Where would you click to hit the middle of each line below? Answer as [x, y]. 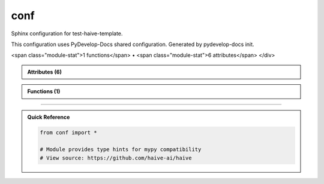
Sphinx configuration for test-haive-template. [67, 33]
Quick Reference [49, 117]
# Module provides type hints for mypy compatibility [121, 150]
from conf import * [68, 133]
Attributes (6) [45, 72]
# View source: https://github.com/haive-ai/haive [116, 158]
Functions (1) [44, 91]
